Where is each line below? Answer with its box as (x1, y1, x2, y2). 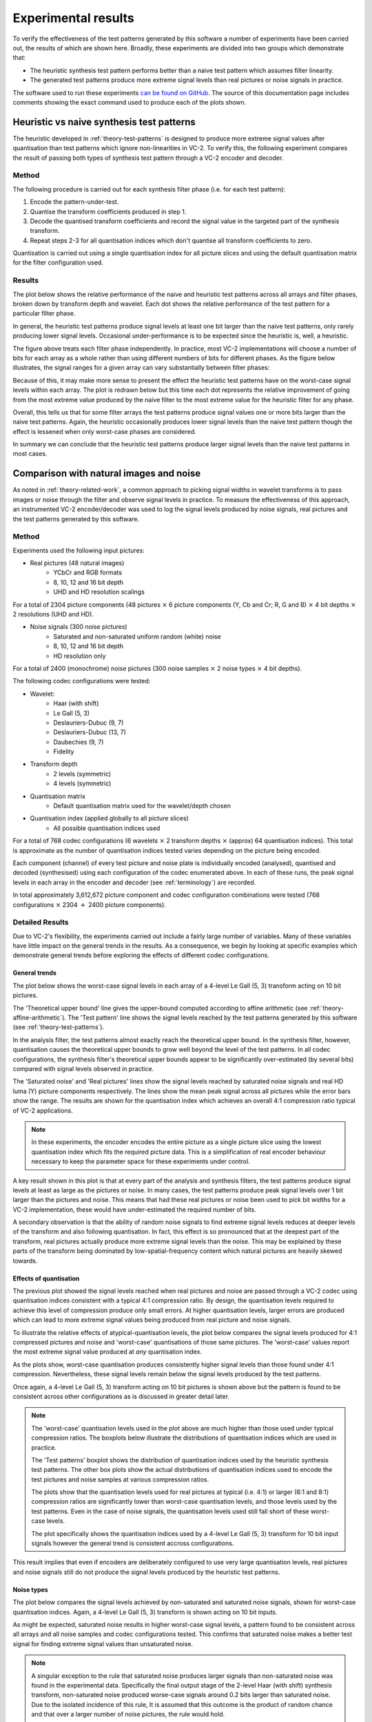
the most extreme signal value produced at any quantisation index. (12, 1347, 203, 1356)
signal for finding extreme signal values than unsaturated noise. (12, 1639, 193, 1648)
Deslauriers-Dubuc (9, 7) (53, 718, 124, 727)
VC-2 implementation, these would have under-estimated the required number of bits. (12, 1205, 256, 1214)
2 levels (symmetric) (53, 769, 112, 778)
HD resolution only (53, 652, 106, 660)
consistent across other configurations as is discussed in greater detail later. (12, 1392, 230, 1400)
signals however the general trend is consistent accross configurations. (31, 1539, 234, 1548)
